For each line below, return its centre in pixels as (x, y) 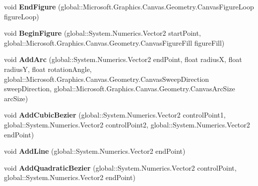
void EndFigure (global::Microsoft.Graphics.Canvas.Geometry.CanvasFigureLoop (129, 6)
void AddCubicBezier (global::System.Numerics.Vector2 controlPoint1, (115, 115)
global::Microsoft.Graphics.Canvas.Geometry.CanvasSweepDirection (107, 79)
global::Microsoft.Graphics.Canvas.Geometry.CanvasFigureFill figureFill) (114, 42)
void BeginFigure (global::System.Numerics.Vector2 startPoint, (102, 33)
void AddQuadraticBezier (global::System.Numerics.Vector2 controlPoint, (120, 167)
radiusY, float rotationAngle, (48, 69)
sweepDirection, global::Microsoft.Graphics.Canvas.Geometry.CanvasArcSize (120, 89)
